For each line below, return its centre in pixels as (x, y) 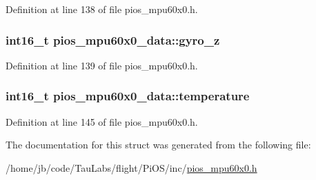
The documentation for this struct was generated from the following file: (158, 145)
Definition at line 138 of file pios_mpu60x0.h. (102, 9)
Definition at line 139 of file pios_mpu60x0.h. (102, 65)
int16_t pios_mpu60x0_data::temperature (128, 96)
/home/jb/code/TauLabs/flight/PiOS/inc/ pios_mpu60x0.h (131, 167)
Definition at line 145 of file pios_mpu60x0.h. (102, 121)
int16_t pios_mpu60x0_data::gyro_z (113, 40)
